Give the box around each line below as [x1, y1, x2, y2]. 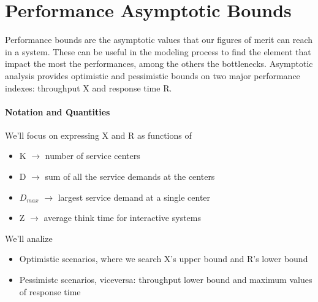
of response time [19, 285, 81, 298]
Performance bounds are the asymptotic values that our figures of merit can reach [5, 33, 313, 46]
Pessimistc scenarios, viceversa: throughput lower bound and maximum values [19, 273, 312, 286]
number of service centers [45, 149, 140, 162]
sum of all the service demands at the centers [45, 170, 215, 183]
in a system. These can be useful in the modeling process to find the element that [5, 45, 311, 58]
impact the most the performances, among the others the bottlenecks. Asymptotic [5, 57, 313, 70]
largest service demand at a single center [58, 190, 211, 203]
